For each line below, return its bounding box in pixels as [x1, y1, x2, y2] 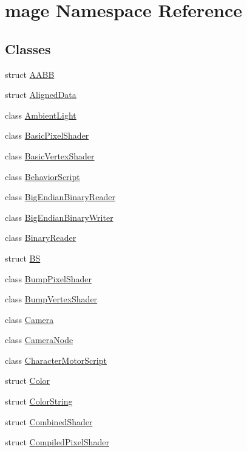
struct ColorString [5, 395, 73, 408]
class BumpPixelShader [5, 272, 92, 285]
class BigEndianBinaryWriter [5, 210, 113, 223]
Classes [5, 39, 51, 58]
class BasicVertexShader [5, 149, 95, 162]
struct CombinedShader [5, 415, 93, 428]
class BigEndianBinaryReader [5, 190, 115, 203]
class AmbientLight [5, 108, 76, 121]
